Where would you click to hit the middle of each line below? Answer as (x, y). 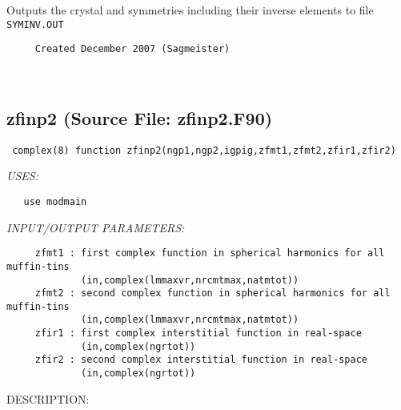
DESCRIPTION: (48, 398)
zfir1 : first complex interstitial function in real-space (198, 334)
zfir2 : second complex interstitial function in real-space (201, 360)
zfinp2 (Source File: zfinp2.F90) (140, 117)
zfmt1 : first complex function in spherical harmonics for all (210, 253)
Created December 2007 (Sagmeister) (132, 49)
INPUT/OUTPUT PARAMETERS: (96, 227)
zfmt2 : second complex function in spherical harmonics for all (213, 293)
